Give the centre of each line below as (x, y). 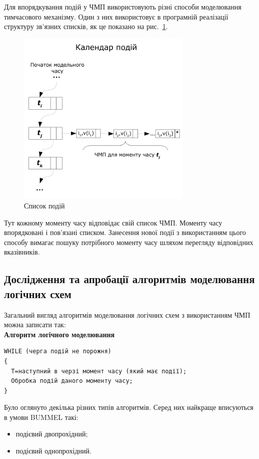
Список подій (44, 205)
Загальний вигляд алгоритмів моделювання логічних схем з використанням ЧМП (127, 314)
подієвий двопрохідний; (52, 434)
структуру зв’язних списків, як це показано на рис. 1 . (86, 26)
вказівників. (22, 252)
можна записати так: (35, 324)
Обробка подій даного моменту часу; (72, 381)
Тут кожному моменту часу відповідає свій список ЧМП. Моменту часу (113, 222)
